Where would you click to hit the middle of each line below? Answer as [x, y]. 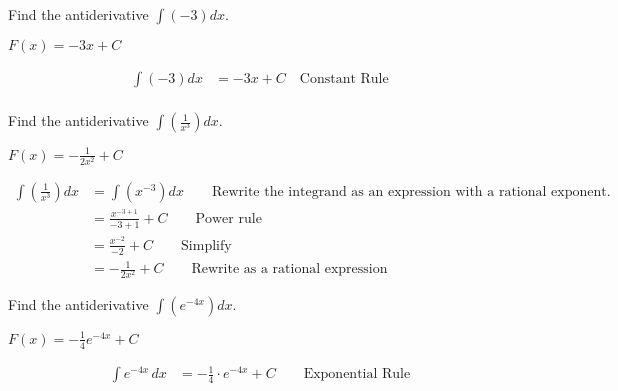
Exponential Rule [357, 374]
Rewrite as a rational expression [289, 269]
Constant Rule [344, 79]
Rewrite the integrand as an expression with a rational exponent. [411, 191]
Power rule [228, 218]
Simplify [206, 245]
